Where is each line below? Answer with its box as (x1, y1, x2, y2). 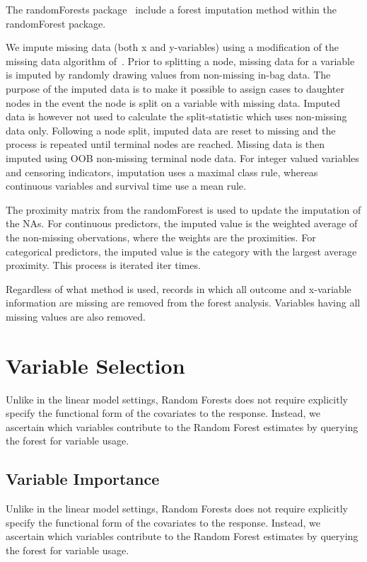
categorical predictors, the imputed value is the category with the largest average (6, 243, 357, 258)
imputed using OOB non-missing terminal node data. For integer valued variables (6, 150, 359, 165)
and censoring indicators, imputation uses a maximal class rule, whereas (6, 164, 318, 179)
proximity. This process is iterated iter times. (6, 258, 201, 273)
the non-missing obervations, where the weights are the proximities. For (6, 229, 316, 244)
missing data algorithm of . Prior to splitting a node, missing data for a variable (6, 53, 355, 68)
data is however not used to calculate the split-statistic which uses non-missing (6, 109, 347, 124)
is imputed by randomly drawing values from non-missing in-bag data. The (6, 67, 331, 82)
